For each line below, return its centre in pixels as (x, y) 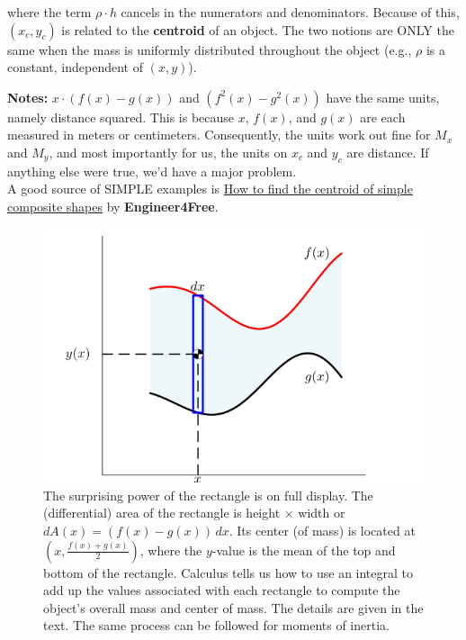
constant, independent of (75, 67)
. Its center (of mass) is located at (322, 530)
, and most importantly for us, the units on (168, 152)
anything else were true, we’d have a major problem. (152, 171)
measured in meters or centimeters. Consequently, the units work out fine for (219, 135)
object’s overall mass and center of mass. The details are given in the (233, 607)
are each (383, 117)
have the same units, (383, 97)
